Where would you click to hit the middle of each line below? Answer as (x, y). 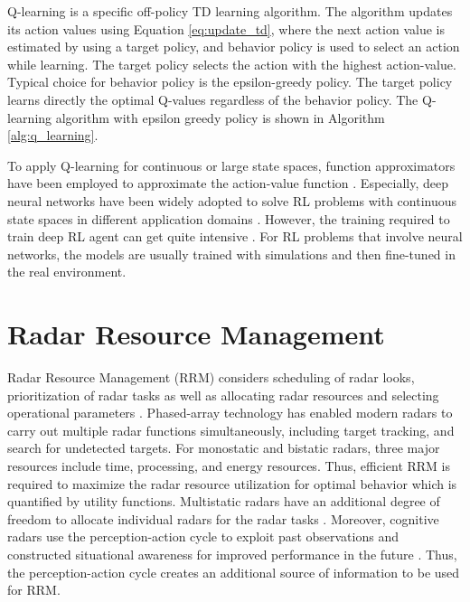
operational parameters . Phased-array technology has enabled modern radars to (230, 413)
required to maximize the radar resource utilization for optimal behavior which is (232, 483)
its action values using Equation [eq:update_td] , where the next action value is (226, 28)
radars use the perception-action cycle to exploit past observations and (203, 536)
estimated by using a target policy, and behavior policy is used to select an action (234, 47)
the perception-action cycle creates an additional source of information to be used (234, 572)
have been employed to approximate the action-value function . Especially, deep (228, 183)
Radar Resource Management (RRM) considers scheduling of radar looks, (211, 377)
